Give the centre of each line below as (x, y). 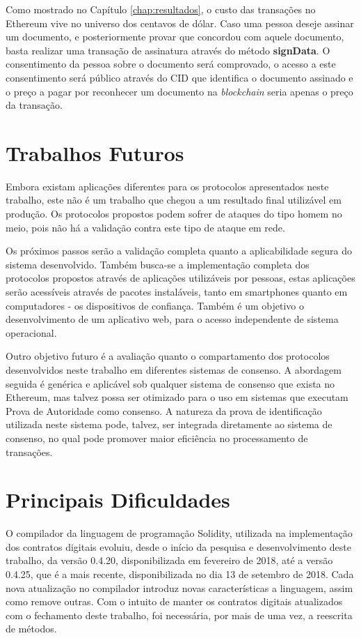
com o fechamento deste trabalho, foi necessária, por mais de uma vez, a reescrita (179, 615)
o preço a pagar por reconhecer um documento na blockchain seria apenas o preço (179, 91)
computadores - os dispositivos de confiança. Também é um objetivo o (155, 305)
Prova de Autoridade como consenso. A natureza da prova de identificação (164, 410)
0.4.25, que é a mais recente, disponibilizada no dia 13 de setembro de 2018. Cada (180, 574)
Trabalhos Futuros (95, 152)
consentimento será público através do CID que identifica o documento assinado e (179, 77)
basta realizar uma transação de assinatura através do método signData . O (168, 50)
